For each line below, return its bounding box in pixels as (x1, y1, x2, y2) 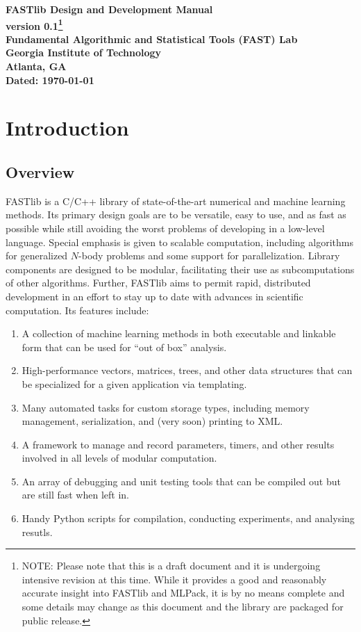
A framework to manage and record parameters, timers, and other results (22, 437, 335, 451)
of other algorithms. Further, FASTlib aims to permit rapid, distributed (6, 275, 311, 290)
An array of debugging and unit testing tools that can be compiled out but (22, 473, 341, 488)
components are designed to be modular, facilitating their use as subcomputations (6, 261, 355, 276)
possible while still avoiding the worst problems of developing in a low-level (6, 220, 325, 235)
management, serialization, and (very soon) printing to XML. (22, 414, 283, 428)
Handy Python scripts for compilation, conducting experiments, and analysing (22, 511, 355, 526)
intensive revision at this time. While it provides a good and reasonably (22, 572, 327, 586)
